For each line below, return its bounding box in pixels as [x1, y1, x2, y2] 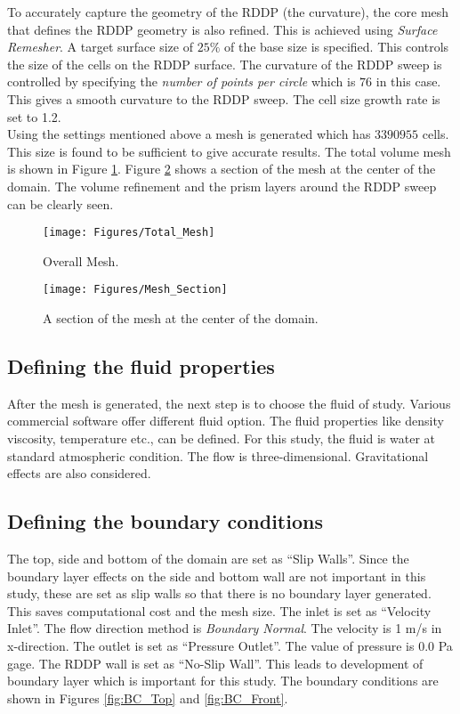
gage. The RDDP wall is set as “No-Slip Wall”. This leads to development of [7, 653, 424, 672]
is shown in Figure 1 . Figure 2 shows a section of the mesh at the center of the [7, 159, 436, 178]
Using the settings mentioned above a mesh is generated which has [7, 125, 371, 143]
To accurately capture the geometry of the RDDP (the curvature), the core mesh [7, 3, 449, 20]
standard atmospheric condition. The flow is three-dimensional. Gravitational [7, 446, 429, 465]
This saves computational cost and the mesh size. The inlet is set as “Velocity [7, 601, 432, 620]
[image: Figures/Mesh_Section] [43, 283, 228, 296]
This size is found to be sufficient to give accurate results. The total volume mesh [7, 142, 451, 160]
